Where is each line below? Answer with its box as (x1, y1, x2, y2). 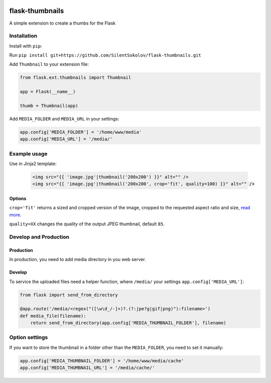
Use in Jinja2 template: (9, 161, 57, 167)
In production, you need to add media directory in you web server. (9, 257, 146, 263)
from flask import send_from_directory (20, 292, 118, 298)
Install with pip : (9, 43, 42, 49)
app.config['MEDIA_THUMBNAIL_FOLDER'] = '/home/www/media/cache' (20, 358, 184, 363)
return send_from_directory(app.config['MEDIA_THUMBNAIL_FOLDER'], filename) (30, 320, 227, 326)
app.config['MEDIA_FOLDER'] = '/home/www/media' (20, 129, 142, 135)
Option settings (9, 334, 48, 341)
